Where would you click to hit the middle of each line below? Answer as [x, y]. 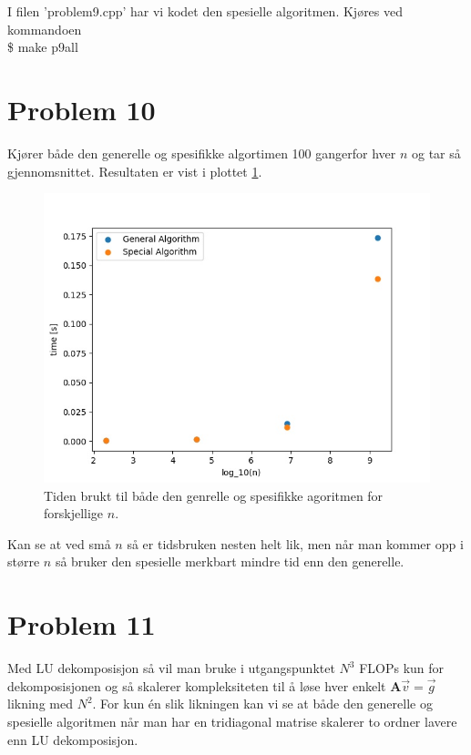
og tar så [436, 153]
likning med [40, 704]
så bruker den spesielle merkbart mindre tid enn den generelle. [230, 561]
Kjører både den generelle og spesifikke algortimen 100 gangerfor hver [202, 153]
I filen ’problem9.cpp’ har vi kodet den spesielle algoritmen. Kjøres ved [205, 11]
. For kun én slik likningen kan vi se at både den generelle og [262, 704]
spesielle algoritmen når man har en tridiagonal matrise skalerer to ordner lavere [232, 721]
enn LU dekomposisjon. [73, 739]
